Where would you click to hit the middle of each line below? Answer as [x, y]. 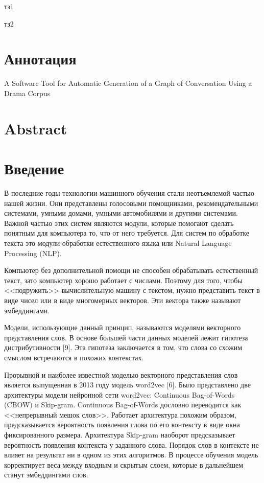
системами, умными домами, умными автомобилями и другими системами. [121, 213]
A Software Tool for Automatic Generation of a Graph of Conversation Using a [128, 83]
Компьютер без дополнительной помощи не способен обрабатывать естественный [131, 270]
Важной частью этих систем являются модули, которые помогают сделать [119, 223]
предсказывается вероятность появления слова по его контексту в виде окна [122, 424]
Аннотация [40, 59]
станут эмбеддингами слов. [46, 475]
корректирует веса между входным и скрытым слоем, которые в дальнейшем [124, 464]
